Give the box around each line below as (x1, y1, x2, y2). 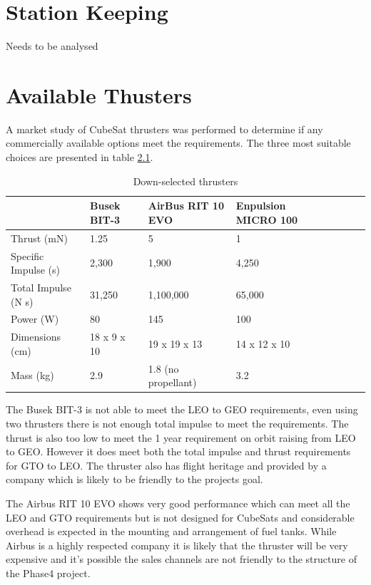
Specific (11, 248, 44, 263)
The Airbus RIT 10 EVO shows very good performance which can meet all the (6, 495, 350, 510)
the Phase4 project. (6, 565, 91, 580)
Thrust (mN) (11, 230, 68, 245)
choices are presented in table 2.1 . (6, 150, 153, 165)
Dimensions (11, 329, 61, 344)
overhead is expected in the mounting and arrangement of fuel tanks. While (6, 524, 337, 539)
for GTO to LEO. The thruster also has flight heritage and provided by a (6, 457, 327, 472)
